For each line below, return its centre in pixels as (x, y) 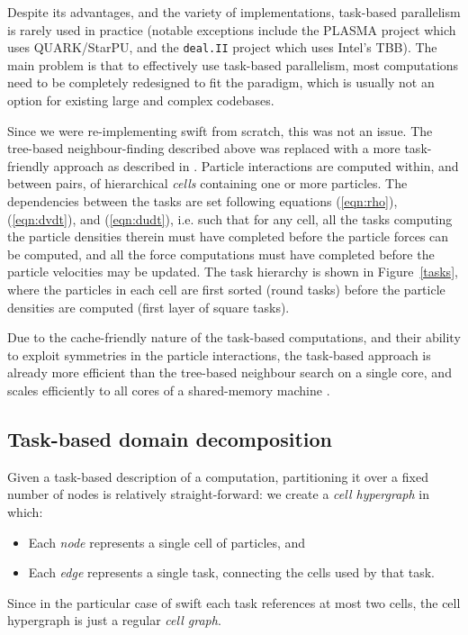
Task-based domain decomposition (170, 438)
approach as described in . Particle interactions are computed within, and (256, 165)
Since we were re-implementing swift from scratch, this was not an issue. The (220, 130)
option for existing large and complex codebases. (141, 100)
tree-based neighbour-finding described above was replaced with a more (204, 148)
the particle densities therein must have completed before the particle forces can (228, 236)
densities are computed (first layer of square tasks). (148, 307)
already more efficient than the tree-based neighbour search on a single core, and (229, 372)
